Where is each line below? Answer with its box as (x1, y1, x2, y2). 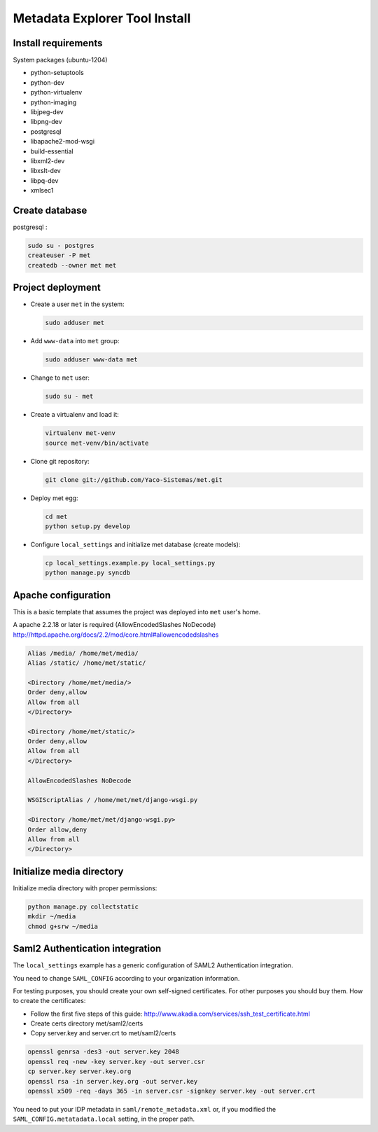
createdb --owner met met (27, 261, 117, 269)
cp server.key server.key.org (27, 1068, 132, 1075)
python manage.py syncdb (45, 569, 131, 577)
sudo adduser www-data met (45, 356, 138, 364)
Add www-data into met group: (30, 337, 120, 345)
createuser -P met (27, 251, 91, 259)
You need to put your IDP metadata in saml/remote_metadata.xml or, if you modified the (13, 1105, 276, 1113)
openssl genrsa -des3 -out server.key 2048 (27, 1048, 180, 1056)
